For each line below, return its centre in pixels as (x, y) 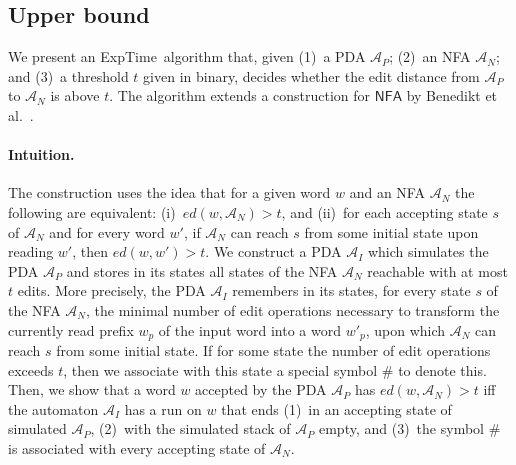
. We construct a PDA (273, 251)
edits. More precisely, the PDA (111, 290)
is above (75, 95)
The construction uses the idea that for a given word (169, 192)
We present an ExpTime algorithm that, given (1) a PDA (187, 56)
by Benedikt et (452, 95)
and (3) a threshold (68, 75)
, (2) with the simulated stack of (190, 428)
